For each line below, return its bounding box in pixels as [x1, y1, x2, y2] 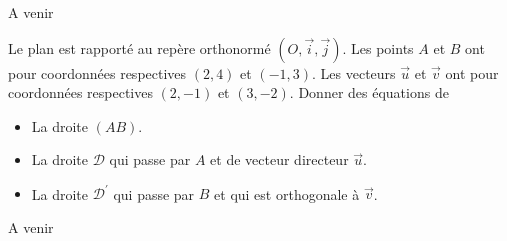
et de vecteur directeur [210, 149, 349, 170]
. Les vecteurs [312, 62, 396, 83]
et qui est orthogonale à [214, 183, 360, 204]
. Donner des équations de [289, 82, 449, 103]
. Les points [342, 37, 414, 58]
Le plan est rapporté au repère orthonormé [8, 37, 271, 58]
